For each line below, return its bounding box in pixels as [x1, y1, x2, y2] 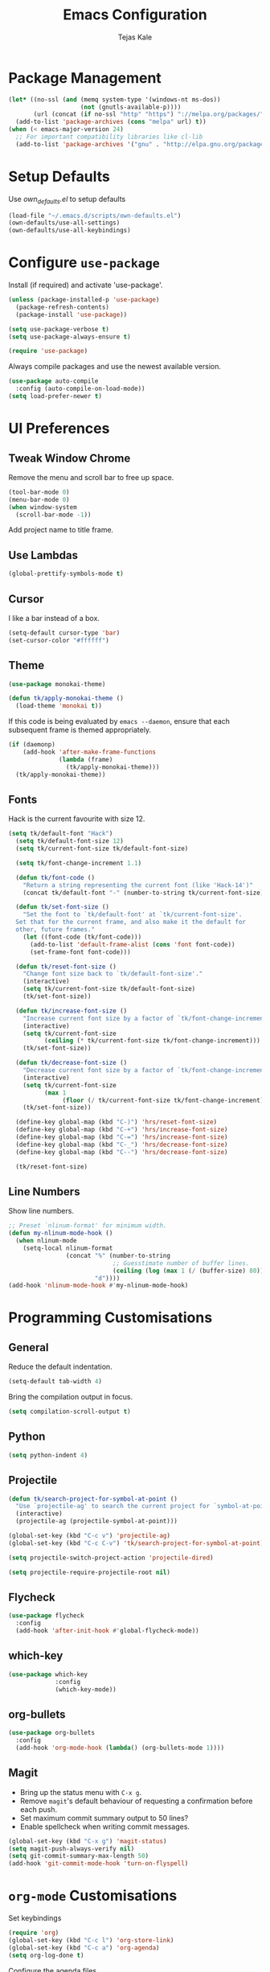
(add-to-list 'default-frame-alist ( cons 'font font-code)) [29, 940, 235, 948]
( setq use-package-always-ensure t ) [8, 332, 131, 341]
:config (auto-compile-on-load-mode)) [15, 384, 146, 393]
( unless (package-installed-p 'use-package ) [8, 296, 160, 304]
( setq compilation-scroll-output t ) [8, 1407, 131, 1416]
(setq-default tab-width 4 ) [8, 1378, 103, 1386]
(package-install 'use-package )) [15, 310, 128, 318]
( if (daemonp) [8, 741, 56, 749]
